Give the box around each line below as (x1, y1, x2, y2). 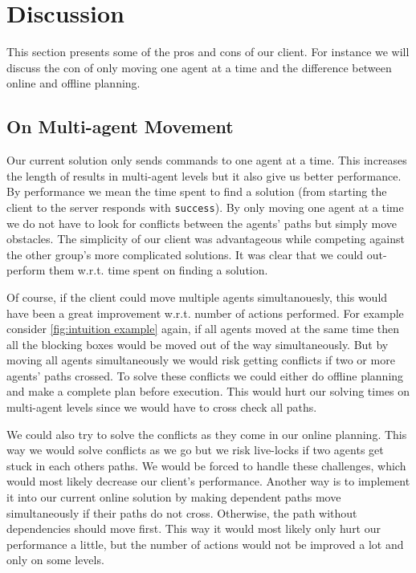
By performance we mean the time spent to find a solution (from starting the (6, 183, 387, 200)
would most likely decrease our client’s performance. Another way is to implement (6, 473, 410, 490)
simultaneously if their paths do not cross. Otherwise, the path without (6, 504, 357, 521)
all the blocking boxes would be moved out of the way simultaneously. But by (6, 335, 389, 352)
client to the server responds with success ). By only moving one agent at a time (6, 198, 404, 215)
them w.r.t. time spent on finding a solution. (48, 262, 268, 278)
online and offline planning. (6, 75, 141, 91)
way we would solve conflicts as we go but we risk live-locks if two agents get (6, 441, 384, 458)
